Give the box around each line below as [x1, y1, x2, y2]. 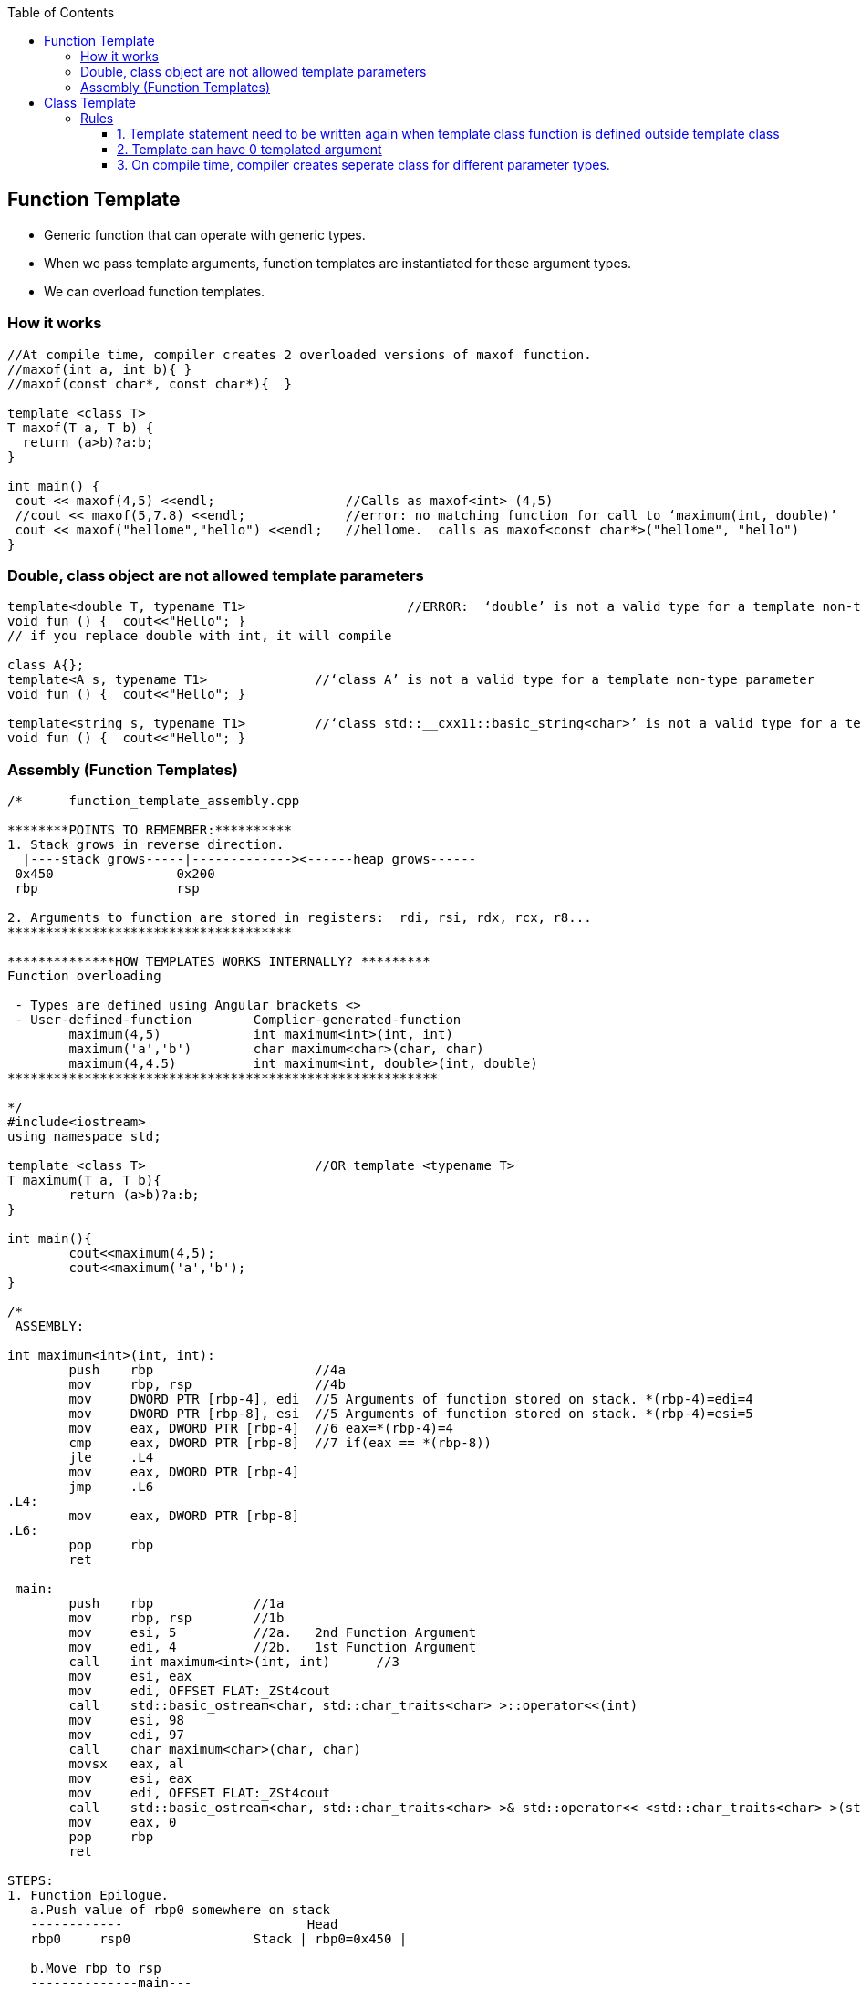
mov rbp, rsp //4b [68, 1377, 346, 1393]
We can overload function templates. [44, 283, 265, 299]
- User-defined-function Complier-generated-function [15, 1012, 462, 1028]
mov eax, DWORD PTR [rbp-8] [68, 1508, 300, 1524]
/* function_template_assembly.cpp [7, 793, 300, 809]
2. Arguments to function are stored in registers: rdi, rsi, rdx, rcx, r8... [7, 910, 592, 926]
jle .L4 [68, 1450, 154, 1466]
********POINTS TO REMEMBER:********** [7, 823, 292, 838]
